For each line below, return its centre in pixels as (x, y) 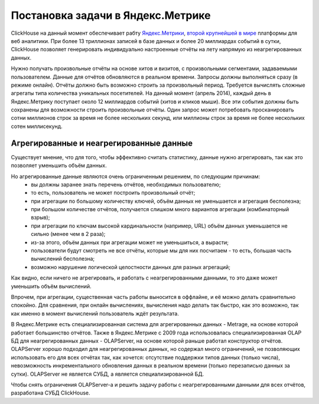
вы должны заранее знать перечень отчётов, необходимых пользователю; (126, 184)
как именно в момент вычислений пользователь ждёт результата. (95, 313)
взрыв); (40, 218)
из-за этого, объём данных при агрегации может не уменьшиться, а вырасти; (130, 242)
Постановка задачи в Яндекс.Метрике (111, 15)
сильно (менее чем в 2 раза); (68, 234)
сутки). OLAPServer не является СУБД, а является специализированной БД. (107, 374)
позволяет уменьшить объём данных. (59, 166)
